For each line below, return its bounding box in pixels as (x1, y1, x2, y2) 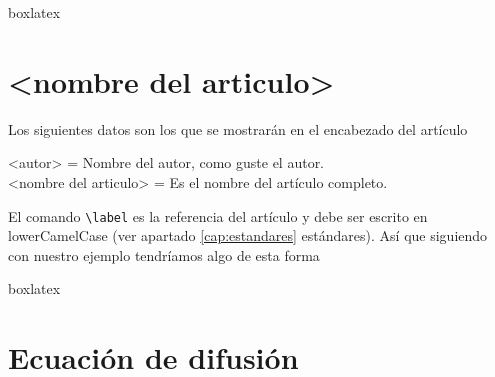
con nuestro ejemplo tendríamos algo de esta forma (8, 244, 320, 265)
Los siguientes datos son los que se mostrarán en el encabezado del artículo (8, 118, 468, 139)
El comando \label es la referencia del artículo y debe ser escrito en (8, 205, 428, 226)
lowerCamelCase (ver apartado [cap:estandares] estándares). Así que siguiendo (8, 225, 488, 246)
